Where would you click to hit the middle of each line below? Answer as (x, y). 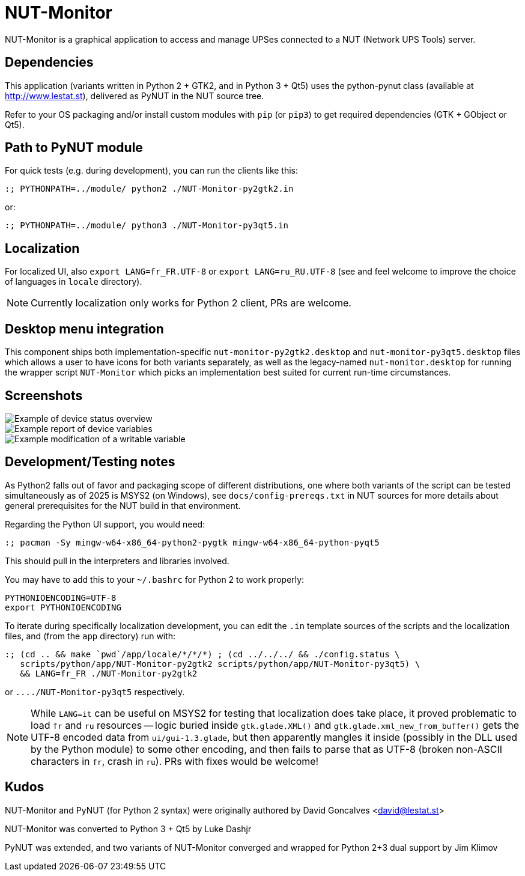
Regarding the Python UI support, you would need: (105, 524)
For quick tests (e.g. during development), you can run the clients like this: (152, 171)
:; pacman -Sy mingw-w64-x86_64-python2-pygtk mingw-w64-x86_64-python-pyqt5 (192, 542)
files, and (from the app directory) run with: (90, 636)
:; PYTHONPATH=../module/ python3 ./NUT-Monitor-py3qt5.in (147, 226)
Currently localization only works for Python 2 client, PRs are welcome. (191, 303)
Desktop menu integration (84, 329)
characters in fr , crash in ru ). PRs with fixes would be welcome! (175, 761)
